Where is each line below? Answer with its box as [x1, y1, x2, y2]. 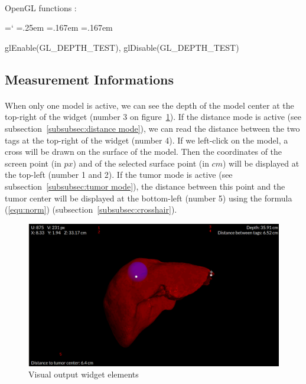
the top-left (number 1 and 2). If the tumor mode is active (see [5, 168, 233, 181]
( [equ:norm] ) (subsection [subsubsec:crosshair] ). [5, 203, 177, 216]
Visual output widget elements [28, 368, 139, 380]
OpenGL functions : [5, 1, 77, 14]
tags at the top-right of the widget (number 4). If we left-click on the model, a [5, 134, 288, 146]
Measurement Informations [5, 70, 174, 88]
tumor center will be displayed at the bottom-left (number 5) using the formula [5, 191, 292, 204]
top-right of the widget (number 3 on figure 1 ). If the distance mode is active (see [5, 110, 301, 123]
